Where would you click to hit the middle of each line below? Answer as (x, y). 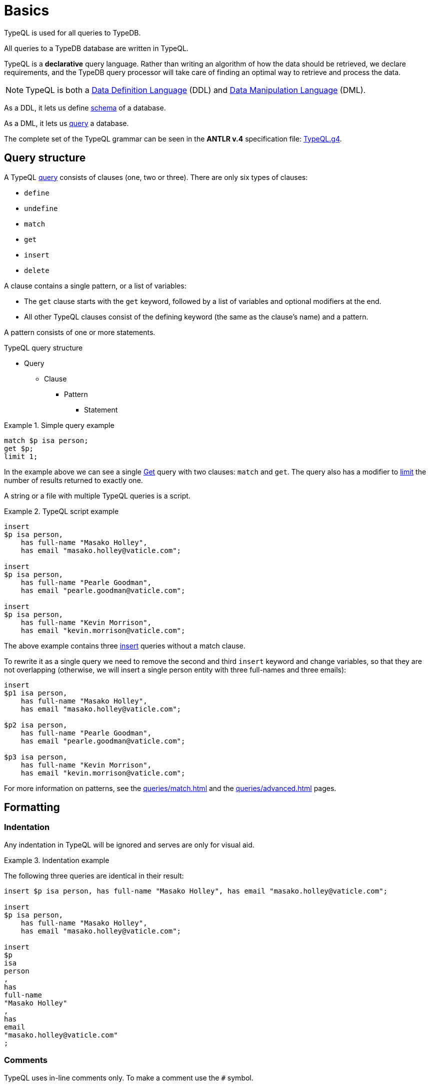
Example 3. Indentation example (57, 860)
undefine (41, 208)
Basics (27, 10)
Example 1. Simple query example (59, 425)
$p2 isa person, (36, 725)
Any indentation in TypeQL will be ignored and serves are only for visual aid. (129, 844)
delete (37, 270)
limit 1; (21, 456)
